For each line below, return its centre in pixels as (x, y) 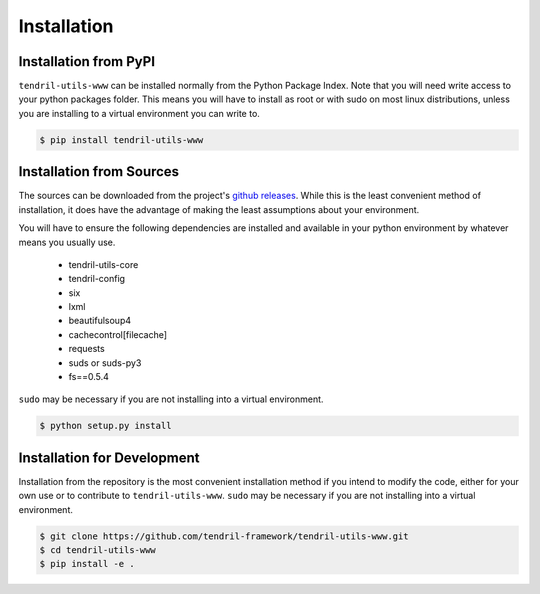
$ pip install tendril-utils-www (121, 139)
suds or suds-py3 (105, 362)
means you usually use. (67, 242)
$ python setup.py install (105, 426)
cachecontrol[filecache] (118, 334)
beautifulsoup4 (100, 321)
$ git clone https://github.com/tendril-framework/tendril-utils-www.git (224, 536)
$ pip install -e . (87, 564)
